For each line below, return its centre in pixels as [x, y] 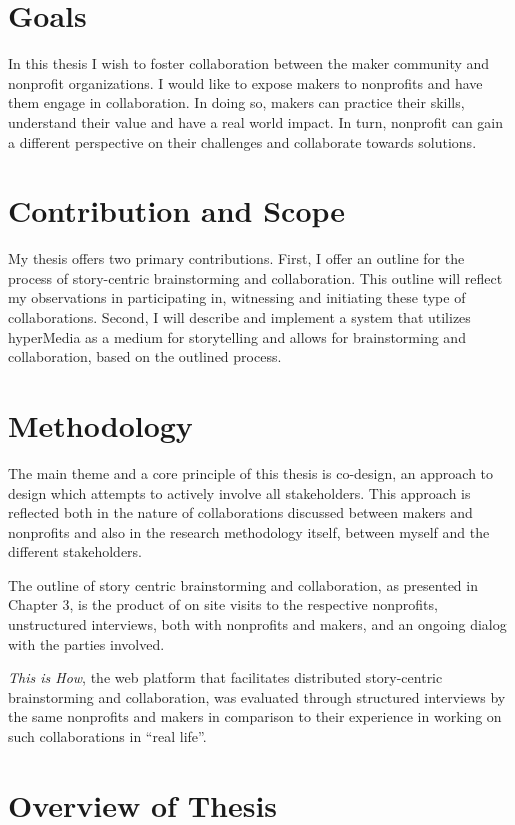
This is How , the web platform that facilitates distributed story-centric [225, 677]
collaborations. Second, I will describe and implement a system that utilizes [239, 317]
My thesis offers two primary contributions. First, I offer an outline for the [236, 258]
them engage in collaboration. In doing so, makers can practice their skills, [236, 102]
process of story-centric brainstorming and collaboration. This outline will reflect [255, 277]
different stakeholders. [75, 551]
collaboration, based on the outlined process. [145, 356]
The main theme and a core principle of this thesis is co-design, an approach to [251, 472]
